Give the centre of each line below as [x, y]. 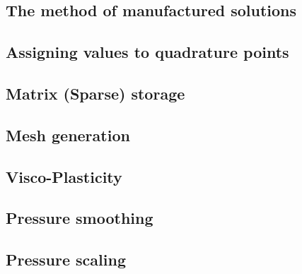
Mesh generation [68, 135]
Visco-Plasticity [64, 176]
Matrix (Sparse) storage [95, 93]
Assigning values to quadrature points [147, 52]
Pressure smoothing [80, 218]
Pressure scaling [66, 260]
